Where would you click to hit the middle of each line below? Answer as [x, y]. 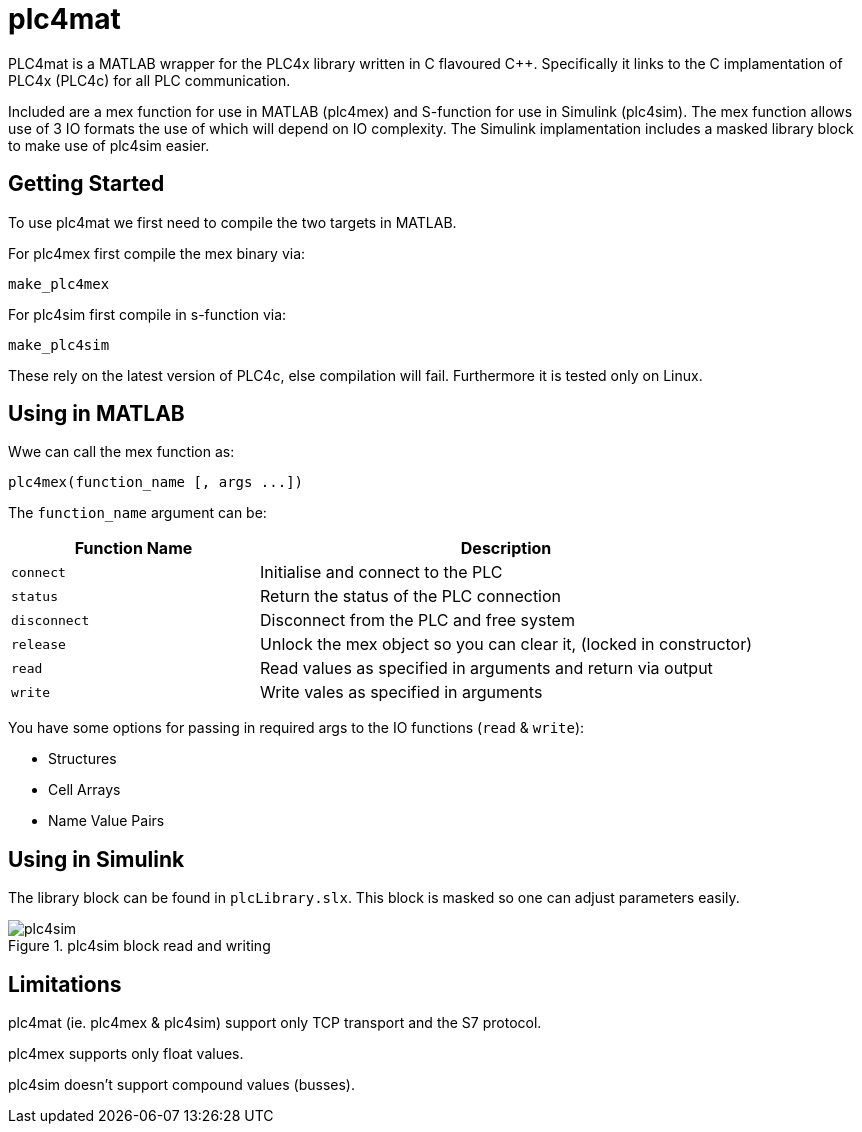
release [38, 644]
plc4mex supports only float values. [126, 1054]
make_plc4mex [59, 283]
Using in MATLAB [96, 414]
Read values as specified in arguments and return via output [486, 668]
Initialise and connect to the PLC [381, 572]
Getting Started [86, 184]
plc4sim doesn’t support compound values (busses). [182, 1085]
